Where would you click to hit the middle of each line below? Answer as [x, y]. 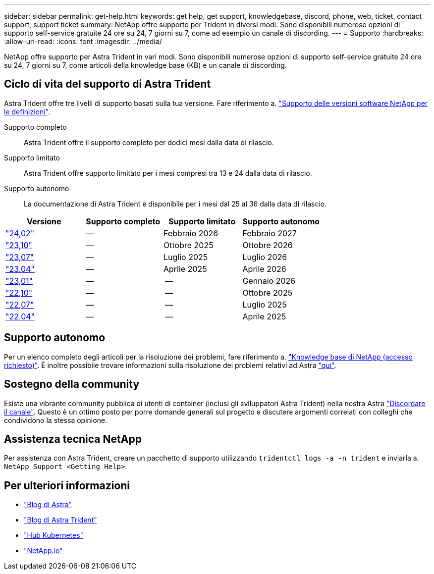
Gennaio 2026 [269, 281]
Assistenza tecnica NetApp [73, 439]
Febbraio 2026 [191, 233]
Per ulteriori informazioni [67, 485]
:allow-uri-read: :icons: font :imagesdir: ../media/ [83, 41]
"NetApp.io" [43, 551]
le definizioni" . [27, 111]
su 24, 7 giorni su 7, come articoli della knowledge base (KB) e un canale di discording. [145, 65]
